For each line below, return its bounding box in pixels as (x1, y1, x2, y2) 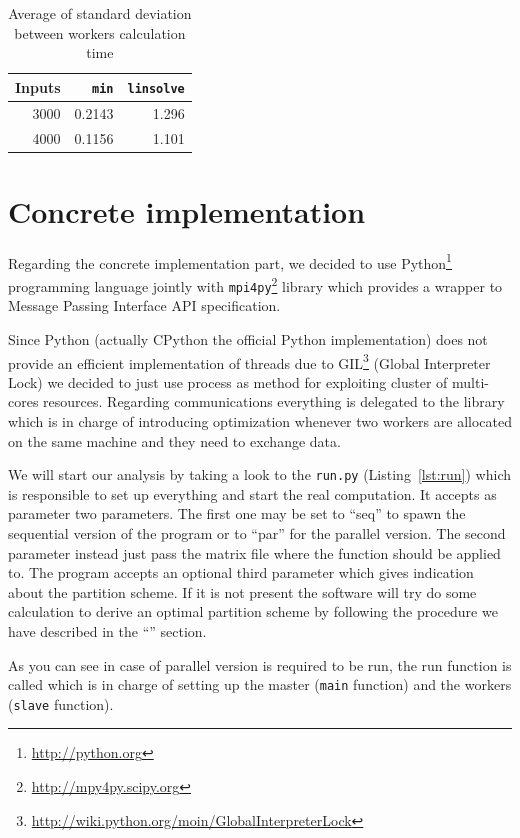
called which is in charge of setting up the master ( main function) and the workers (8, 674, 512, 695)
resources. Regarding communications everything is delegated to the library (43, 391, 505, 412)
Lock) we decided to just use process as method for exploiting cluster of (8, 371, 448, 392)
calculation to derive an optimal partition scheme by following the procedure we (8, 601, 498, 622)
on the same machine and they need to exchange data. (8, 430, 341, 451)
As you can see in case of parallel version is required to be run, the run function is (8, 654, 512, 675)
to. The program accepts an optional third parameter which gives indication (8, 562, 474, 583)
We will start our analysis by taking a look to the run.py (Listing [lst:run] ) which (8, 464, 511, 485)
